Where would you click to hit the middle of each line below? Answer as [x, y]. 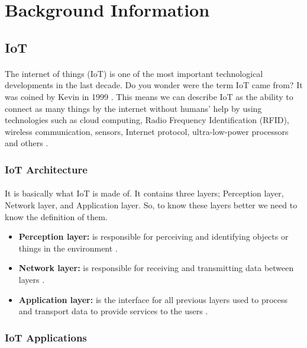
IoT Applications [46, 337]
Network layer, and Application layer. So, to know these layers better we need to [151, 204]
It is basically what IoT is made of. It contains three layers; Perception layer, [144, 193]
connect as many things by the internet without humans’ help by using [133, 108]
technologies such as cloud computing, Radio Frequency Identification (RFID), [147, 120]
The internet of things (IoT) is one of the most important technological [134, 73]
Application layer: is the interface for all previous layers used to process [153, 299]
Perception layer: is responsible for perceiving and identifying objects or [153, 236]
